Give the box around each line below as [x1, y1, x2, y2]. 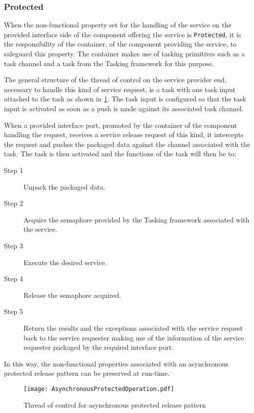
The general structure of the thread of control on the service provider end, [4, 74, 227, 85]
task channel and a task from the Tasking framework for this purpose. [4, 58, 214, 68]
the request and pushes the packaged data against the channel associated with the [4, 139, 251, 149]
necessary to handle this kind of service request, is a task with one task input [4, 84, 236, 94]
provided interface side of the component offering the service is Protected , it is [4, 29, 241, 39]
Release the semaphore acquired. [23, 290, 121, 300]
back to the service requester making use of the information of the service [23, 332, 244, 342]
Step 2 [4, 198, 23, 208]
